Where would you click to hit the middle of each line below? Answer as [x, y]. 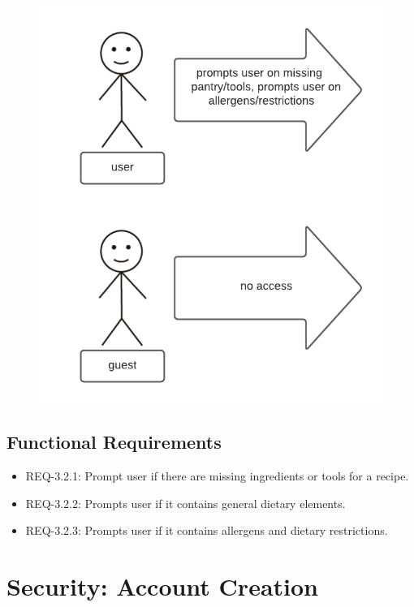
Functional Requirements [114, 442]
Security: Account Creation [162, 586]
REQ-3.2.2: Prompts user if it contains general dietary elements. [185, 503]
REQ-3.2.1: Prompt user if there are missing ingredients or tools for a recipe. [217, 476]
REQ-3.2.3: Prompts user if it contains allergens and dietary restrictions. [207, 530]
